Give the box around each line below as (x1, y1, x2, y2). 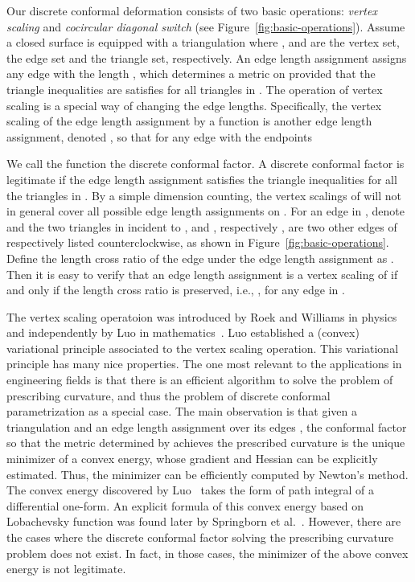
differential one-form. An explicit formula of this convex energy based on (6, 497, 364, 514)
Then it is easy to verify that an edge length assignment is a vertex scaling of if (6, 265, 398, 282)
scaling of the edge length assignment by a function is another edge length (6, 113, 372, 129)
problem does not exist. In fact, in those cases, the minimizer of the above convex (6, 544, 409, 561)
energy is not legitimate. (6, 560, 126, 577)
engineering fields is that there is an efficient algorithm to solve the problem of (6, 371, 393, 388)
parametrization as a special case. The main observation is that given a (6, 403, 358, 420)
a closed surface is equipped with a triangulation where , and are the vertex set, (6, 34, 400, 51)
